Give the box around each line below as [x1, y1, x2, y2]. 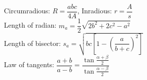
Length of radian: [4, 20, 57, 30]
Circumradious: [4, 5, 50, 16]
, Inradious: [77, 5, 112, 16]
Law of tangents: [4, 59, 54, 69]
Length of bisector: [4, 38, 61, 48]
